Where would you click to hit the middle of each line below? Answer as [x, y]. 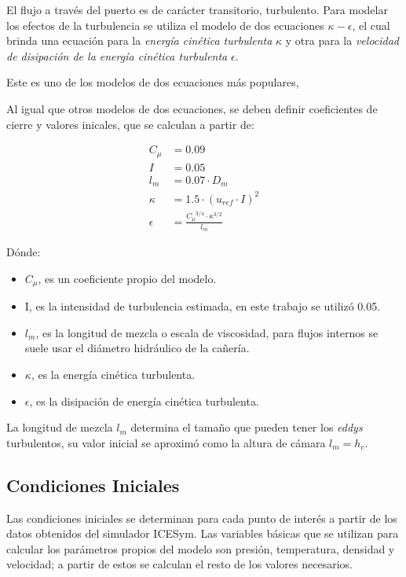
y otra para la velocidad [342, 40]
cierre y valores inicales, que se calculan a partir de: [130, 124]
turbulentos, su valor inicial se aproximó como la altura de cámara [166, 442]
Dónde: [24, 252]
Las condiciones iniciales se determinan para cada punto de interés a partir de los [202, 518]
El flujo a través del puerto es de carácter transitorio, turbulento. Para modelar [197, 9]
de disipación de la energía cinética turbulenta [117, 55]
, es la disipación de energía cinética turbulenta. [144, 401]
